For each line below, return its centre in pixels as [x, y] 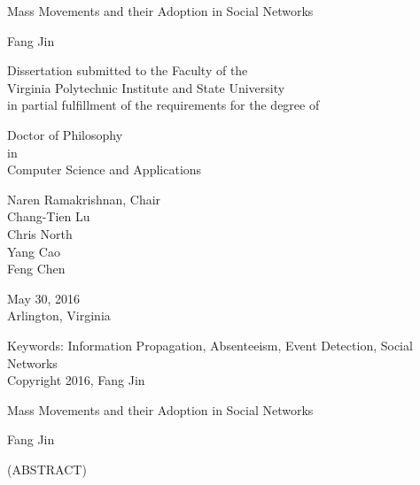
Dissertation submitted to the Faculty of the [128, 70]
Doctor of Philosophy [65, 134]
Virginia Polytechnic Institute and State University [146, 87]
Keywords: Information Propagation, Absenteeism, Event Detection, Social [210, 345]
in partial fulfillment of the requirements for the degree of [163, 105]
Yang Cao [34, 251]
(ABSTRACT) [47, 469]
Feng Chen [36, 269]
